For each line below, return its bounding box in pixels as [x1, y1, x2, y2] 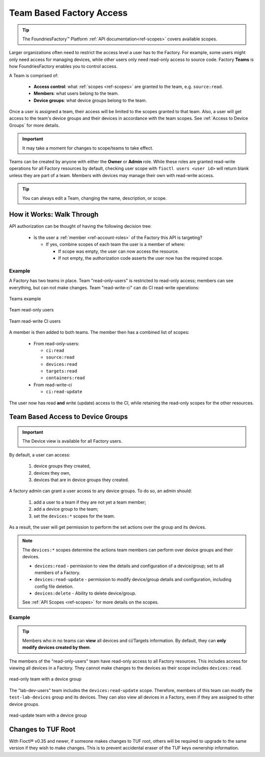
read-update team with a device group [9, 712, 87, 718]
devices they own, [33, 470, 71, 476]
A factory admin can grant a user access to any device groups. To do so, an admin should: [9, 488, 192, 494]
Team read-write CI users [9, 318, 61, 324]
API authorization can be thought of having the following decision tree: [9, 223, 152, 229]
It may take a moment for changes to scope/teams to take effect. [22, 145, 154, 151]
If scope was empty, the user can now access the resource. [58, 248, 179, 254]
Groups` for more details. [9, 122, 60, 128]
